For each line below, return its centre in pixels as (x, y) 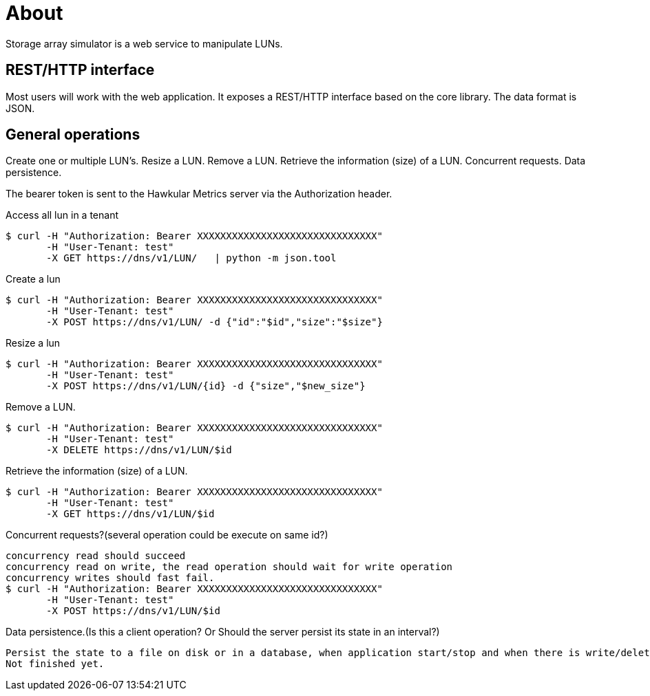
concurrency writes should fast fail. (110, 578)
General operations (73, 135)
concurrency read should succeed (96, 556)
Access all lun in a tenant (62, 215)
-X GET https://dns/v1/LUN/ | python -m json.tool (191, 258)
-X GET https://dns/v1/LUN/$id (130, 514)
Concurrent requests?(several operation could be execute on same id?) (167, 535)
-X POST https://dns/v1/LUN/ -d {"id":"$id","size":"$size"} (214, 322)
